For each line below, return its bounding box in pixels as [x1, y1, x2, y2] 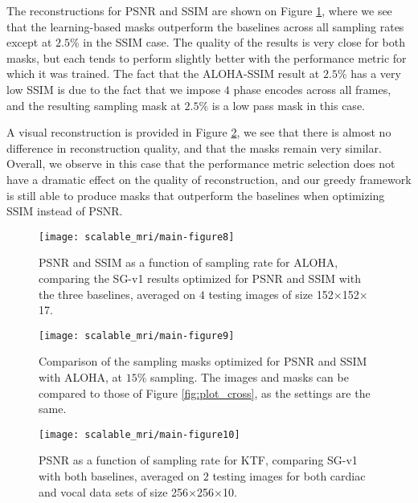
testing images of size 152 [208, 285, 334, 302]
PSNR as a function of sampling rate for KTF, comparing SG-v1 [39, 452, 358, 468]
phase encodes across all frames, [233, 80, 391, 97]
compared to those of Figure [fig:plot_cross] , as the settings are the [39, 384, 371, 401]
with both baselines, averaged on [39, 468, 200, 485]
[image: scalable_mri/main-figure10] [39, 428, 240, 440]
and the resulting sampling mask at [6, 96, 181, 113]
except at [6, 34, 52, 51]
